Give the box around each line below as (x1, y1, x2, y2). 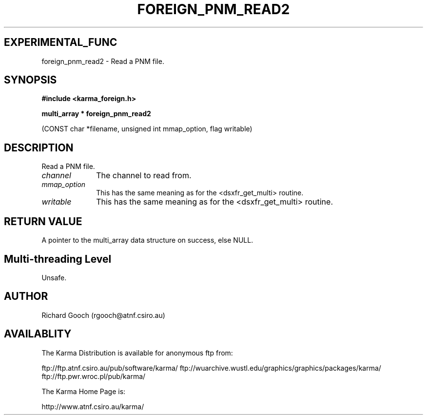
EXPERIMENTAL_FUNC (4, 36, 117, 49)
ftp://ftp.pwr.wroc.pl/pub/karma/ (41, 372, 146, 380)
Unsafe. (41, 273, 67, 282)
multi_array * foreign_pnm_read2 (41, 109, 151, 118)
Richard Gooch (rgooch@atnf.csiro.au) (41, 311, 165, 319)
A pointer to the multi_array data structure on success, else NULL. (41, 236, 253, 245)
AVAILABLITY (4, 328, 72, 340)
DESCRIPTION (4, 141, 74, 154)
